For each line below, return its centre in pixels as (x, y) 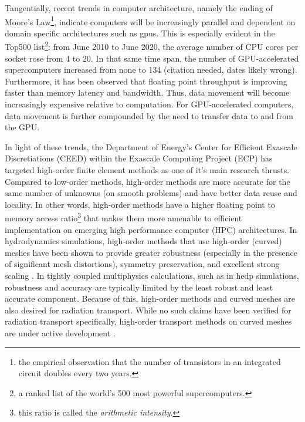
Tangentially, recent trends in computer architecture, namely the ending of (139, 8)
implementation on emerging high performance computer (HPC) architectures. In (151, 229)
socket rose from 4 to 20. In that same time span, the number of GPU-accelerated (152, 58)
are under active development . (60, 333)
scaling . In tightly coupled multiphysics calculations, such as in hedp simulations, (152, 276)
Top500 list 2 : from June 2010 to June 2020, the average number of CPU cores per (152, 46)
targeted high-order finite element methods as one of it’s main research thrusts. (147, 170)
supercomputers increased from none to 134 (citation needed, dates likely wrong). (151, 70)
